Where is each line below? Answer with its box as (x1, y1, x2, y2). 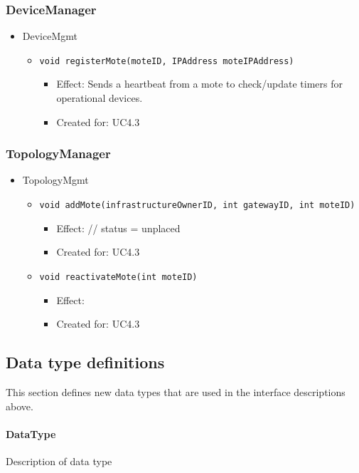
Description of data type (6, 453, 112, 468)
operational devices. (56, 90, 143, 105)
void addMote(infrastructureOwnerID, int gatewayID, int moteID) (39, 200, 355, 211)
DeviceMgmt (22, 28, 77, 43)
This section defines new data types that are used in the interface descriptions (6, 384, 345, 399)
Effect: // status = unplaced (56, 220, 181, 235)
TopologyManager (6, 145, 111, 162)
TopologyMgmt (22, 172, 89, 187)
